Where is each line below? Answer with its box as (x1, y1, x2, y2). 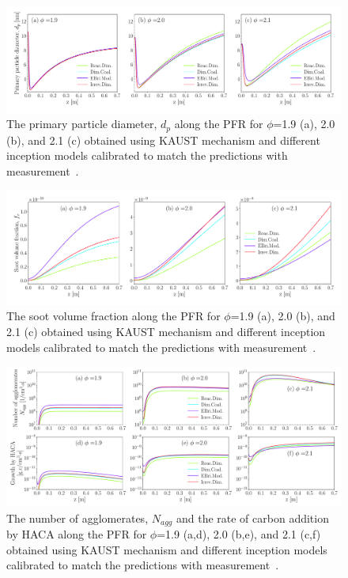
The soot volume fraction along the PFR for (6, 308, 221, 324)
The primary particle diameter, (6, 115, 157, 132)
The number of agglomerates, (6, 509, 149, 526)
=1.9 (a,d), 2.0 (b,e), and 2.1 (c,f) (157, 526, 321, 542)
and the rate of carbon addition (176, 509, 329, 526)
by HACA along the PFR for (6, 526, 147, 542)
